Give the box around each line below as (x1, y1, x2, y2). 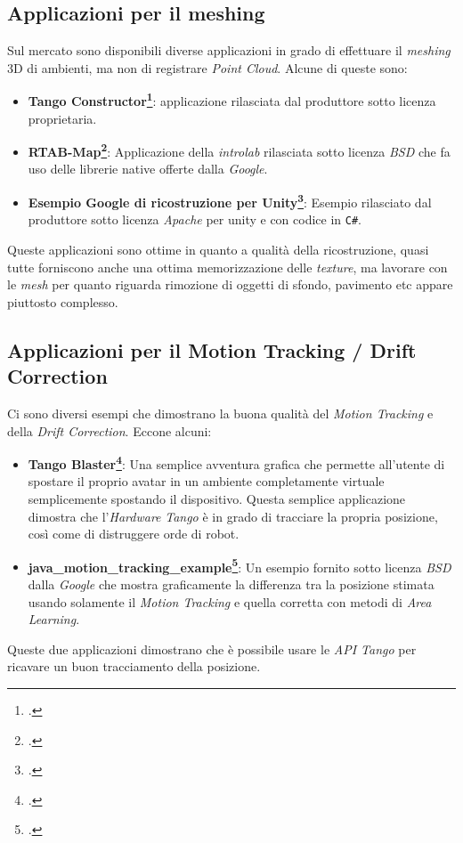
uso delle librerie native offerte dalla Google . (28, 159, 268, 178)
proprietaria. (28, 109, 97, 127)
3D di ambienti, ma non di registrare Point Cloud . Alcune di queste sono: (7, 58, 408, 77)
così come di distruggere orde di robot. (28, 524, 240, 543)
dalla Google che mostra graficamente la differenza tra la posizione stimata (28, 575, 435, 594)
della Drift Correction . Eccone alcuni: (7, 421, 212, 440)
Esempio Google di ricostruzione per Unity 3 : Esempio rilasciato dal (28, 190, 432, 211)
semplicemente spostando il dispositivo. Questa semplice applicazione (28, 489, 406, 507)
